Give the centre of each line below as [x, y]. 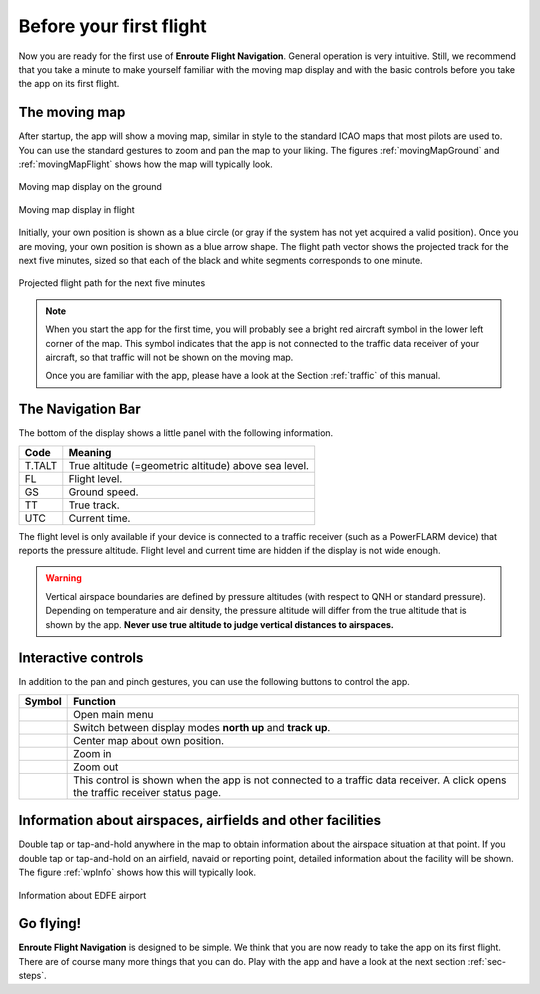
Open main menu [113, 714]
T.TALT [41, 465]
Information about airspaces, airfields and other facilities [200, 820]
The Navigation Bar [80, 409]
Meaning [90, 452]
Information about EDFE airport [82, 895]
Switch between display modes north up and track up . [202, 727]
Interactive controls [81, 658]
